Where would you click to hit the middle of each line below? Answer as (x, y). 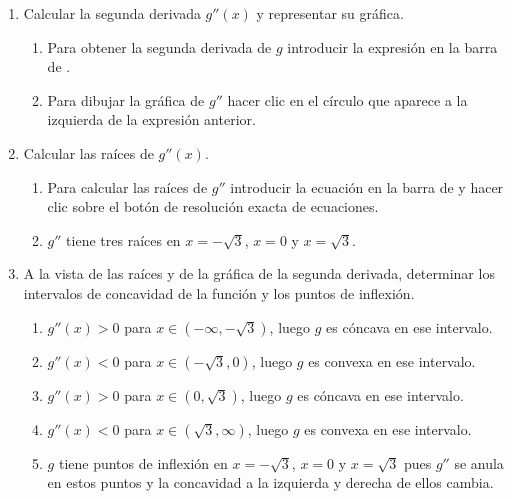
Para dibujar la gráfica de (126, 99)
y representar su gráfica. (330, 13)
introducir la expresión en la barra (392, 46)
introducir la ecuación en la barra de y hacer (367, 186)
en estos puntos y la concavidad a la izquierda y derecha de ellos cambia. (270, 482)
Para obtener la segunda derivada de (159, 46)
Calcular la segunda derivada (112, 13)
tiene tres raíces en (123, 239)
